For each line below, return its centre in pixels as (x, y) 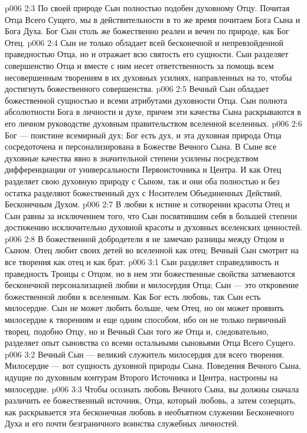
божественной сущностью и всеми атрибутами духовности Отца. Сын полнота (146, 100)
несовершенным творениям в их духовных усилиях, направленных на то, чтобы (148, 77)
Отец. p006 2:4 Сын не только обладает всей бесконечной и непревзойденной (144, 42)
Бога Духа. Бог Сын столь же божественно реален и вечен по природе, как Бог (147, 31)
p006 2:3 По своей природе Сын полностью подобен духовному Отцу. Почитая (147, 8)
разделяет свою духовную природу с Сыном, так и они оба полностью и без (142, 181)
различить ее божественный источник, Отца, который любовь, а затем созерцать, (150, 400)
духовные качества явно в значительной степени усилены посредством (132, 158)
